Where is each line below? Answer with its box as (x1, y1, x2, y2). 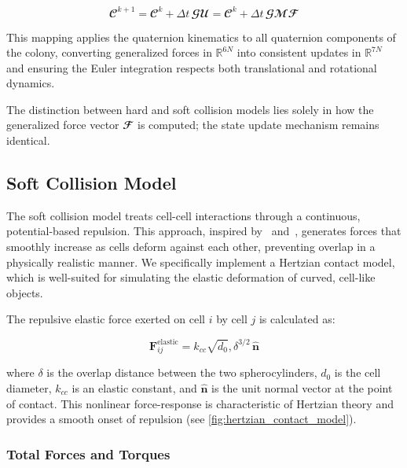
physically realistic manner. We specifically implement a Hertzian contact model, (6, 253, 395, 270)
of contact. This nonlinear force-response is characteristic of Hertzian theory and (6, 395, 394, 411)
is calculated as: (258, 311, 335, 327)
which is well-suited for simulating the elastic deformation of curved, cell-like (6, 269, 376, 286)
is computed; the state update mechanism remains (137, 116, 379, 133)
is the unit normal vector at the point (211, 379, 393, 396)
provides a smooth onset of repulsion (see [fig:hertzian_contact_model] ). (6, 411, 357, 427)
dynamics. (6, 75, 55, 91)
